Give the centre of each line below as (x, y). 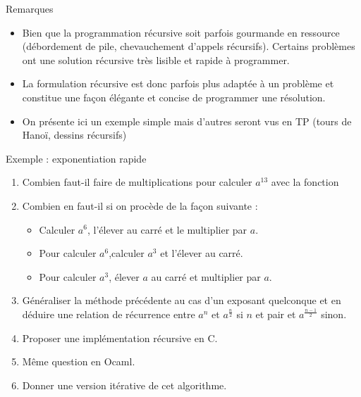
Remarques (30, 8)
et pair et (276, 314)
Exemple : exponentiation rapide (76, 158)
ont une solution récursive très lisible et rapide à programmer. (156, 59)
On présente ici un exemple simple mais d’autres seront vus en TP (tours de (187, 121)
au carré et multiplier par (206, 276)
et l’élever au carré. (202, 253)
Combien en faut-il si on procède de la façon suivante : (140, 205)
